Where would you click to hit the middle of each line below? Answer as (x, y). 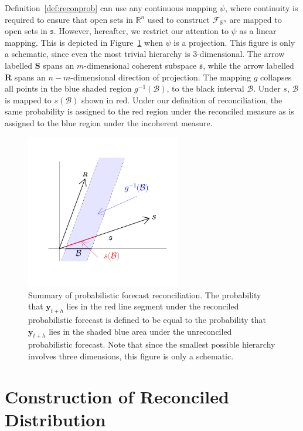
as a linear (258, 31)
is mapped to (28, 100)
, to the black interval (205, 88)
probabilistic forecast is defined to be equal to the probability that (147, 319)
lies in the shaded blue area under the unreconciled (140, 331)
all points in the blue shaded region (68, 88)
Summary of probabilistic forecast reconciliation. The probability (145, 294)
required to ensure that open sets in (69, 19)
